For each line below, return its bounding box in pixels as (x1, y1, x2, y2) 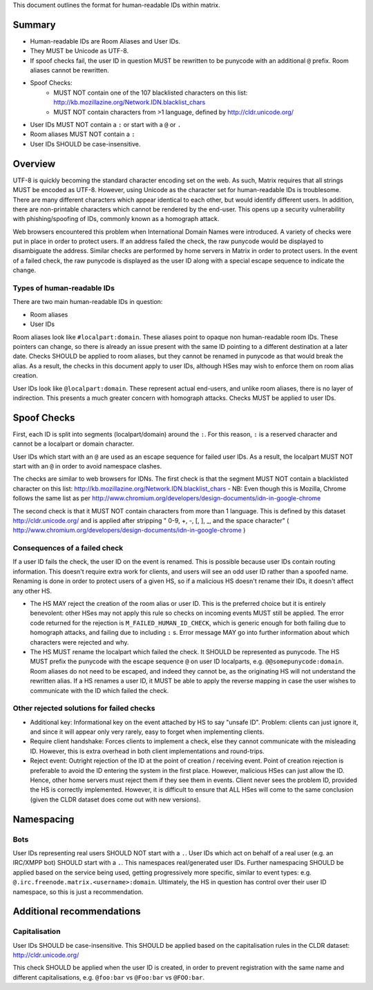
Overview (12, 158, 56, 169)
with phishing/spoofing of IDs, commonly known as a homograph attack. (12, 215, 220, 223)
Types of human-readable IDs (12, 283, 115, 293)
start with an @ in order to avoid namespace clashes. (12, 461, 162, 470)
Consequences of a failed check (12, 543, 124, 553)
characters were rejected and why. (30, 638, 129, 646)
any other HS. (12, 587, 52, 595)
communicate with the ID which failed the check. (30, 686, 169, 694)
